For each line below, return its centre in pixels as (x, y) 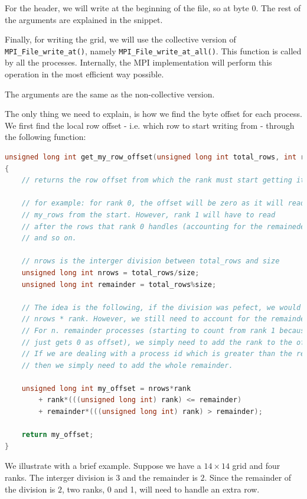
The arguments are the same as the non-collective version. (110, 94)
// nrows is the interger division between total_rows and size (151, 261)
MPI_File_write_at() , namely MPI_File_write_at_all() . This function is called (153, 50)
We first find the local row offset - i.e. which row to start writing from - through (150, 125)
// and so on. (49, 238)
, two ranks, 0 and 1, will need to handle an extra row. (161, 489)
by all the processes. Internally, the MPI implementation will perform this (138, 62)
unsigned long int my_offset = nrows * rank (106, 388)
